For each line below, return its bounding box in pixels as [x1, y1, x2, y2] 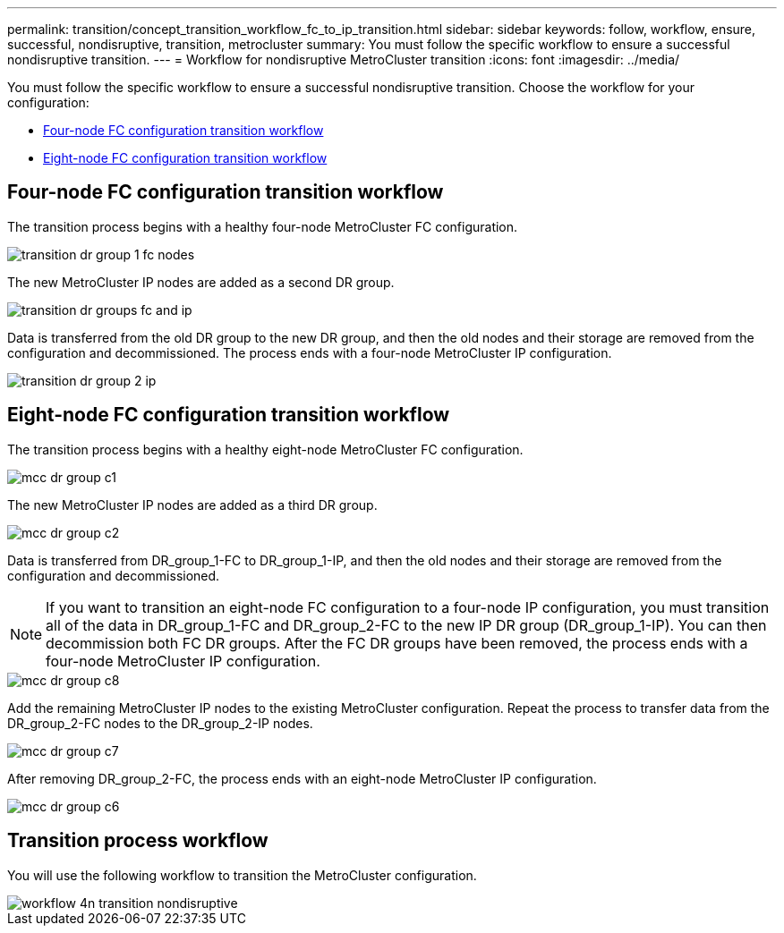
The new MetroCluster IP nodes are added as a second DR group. [7, 274, 395, 290]
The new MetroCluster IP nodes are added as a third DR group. [7, 496, 378, 513]
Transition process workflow [7, 829, 268, 852]
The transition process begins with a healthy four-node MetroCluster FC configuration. [7, 218, 518, 234]
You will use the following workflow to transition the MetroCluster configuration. [7, 867, 477, 883]
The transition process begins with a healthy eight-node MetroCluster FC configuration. [7, 441, 524, 457]
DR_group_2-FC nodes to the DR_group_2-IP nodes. [7, 715, 313, 731]
